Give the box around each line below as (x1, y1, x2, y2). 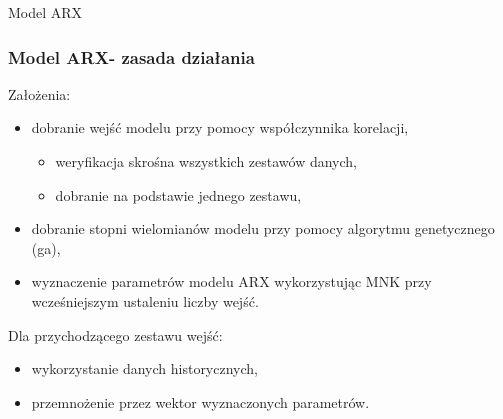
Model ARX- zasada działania (8, 44, 255, 69)
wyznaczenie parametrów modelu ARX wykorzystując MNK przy (31, 271, 432, 292)
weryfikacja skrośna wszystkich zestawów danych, (55, 151, 358, 171)
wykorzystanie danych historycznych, (31, 358, 258, 379)
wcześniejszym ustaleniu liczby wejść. (31, 290, 259, 311)
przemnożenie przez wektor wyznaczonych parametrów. (31, 391, 370, 412)
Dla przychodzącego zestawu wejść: (8, 324, 223, 345)
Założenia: (8, 83, 71, 104)
